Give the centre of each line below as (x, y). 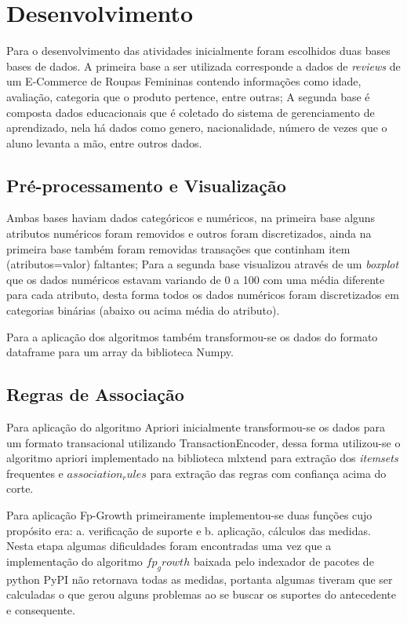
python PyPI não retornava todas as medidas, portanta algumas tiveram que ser (200, 579)
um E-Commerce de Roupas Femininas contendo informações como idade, (184, 81)
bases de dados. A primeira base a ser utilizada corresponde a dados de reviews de (203, 66)
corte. (20, 488)
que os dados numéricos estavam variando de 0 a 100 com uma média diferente (196, 279)
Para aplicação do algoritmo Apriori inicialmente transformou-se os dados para (196, 427)
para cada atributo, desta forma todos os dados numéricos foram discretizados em (203, 295)
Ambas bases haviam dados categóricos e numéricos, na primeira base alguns (191, 218)
